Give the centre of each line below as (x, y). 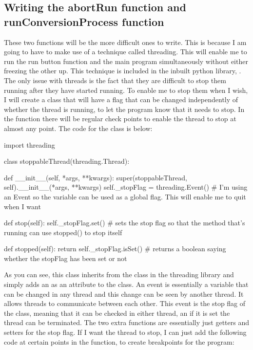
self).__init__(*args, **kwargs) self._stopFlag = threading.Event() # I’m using (126, 187)
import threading (29, 144)
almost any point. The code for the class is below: (78, 128)
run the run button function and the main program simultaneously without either (126, 61)
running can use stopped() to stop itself (63, 232)
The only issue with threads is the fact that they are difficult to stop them (115, 80)
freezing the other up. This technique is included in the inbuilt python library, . (123, 71)
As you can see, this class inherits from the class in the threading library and (119, 274)
